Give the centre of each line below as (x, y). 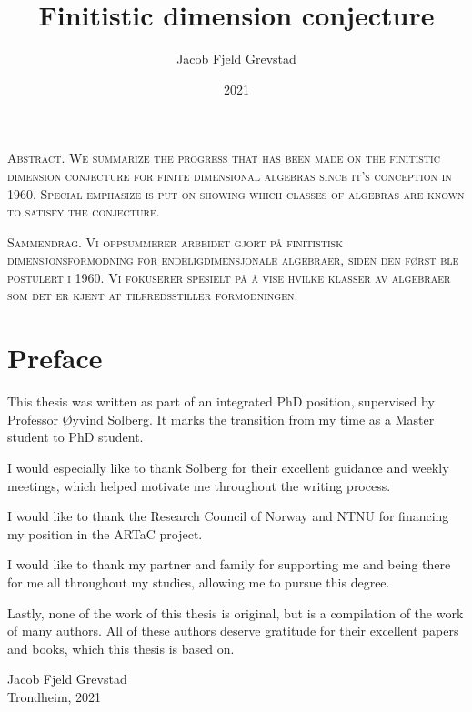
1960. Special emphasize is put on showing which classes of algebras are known (236, 193)
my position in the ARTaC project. (105, 533)
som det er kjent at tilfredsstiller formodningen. (153, 295)
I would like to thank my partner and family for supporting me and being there (229, 564)
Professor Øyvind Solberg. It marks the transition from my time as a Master (221, 419)
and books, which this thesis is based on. (121, 648)
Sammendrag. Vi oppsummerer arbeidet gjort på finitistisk (175, 241)
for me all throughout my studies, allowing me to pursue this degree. (199, 582)
